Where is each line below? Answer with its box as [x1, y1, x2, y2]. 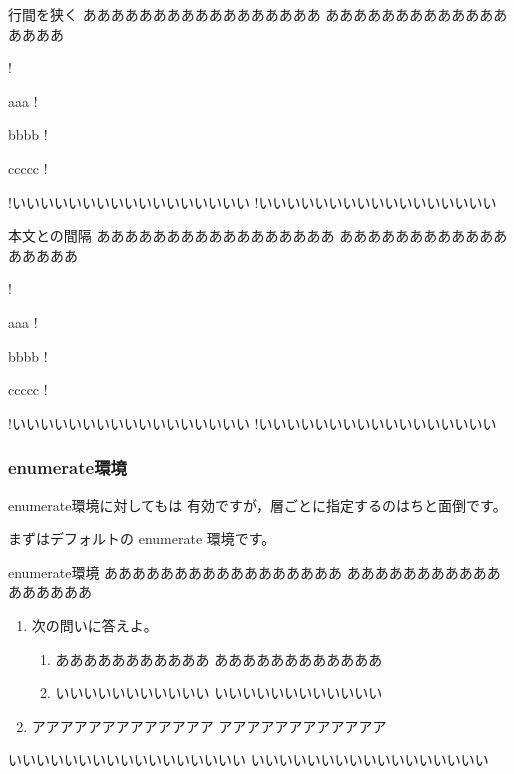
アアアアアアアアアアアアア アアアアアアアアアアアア [31, 715, 387, 736]
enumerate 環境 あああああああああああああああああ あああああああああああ [8, 561, 501, 582]
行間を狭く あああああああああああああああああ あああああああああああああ [8, 4, 508, 24]
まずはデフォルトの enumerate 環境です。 [8, 528, 276, 549]
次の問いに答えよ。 [31, 614, 158, 635]
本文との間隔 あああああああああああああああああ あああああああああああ [8, 225, 494, 246]
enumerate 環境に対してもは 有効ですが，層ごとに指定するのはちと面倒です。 [8, 494, 507, 515]
